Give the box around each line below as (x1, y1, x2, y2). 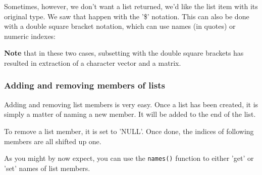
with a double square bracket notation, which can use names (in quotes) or (4, 21, 236, 31)
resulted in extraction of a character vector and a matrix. (4, 57, 181, 68)
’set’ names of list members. (4, 162, 90, 173)
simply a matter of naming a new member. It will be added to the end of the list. (4, 109, 256, 119)
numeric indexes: (4, 30, 56, 41)
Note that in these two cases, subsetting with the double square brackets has (4, 48, 244, 58)
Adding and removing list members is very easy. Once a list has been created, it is (4, 99, 258, 109)
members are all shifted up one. (4, 136, 101, 146)
